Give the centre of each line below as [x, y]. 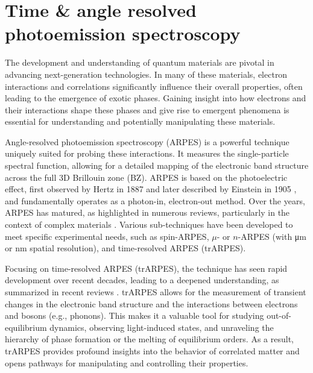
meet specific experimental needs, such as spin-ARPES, [107, 236]
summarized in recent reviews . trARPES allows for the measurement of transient [156, 292]
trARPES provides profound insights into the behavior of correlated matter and [152, 350]
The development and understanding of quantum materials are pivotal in [140, 62]
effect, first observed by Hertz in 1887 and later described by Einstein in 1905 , [151, 189]
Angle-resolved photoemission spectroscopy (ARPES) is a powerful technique [147, 141]
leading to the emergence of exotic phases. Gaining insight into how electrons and [156, 98]
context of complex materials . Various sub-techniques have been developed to [149, 224]
